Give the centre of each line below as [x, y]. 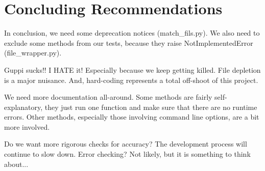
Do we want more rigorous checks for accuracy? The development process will [126, 144]
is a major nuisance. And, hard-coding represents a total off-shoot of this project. [131, 80]
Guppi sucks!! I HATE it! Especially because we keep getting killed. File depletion [132, 69]
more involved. [27, 126]
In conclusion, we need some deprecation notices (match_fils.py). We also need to [132, 33]
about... [16, 164]
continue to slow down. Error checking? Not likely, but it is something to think [127, 154]
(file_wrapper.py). [33, 53]
